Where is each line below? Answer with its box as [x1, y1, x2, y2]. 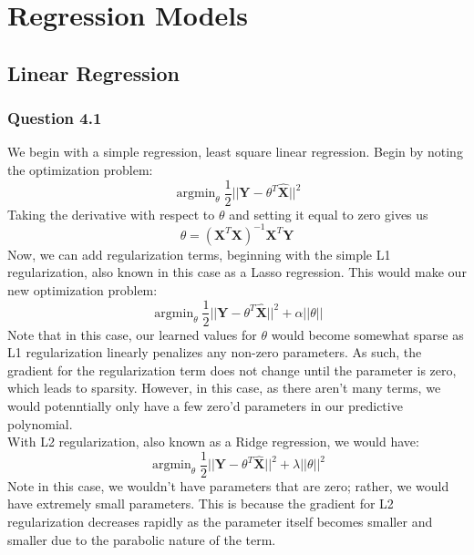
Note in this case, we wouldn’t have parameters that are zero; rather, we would [7, 476, 449, 495]
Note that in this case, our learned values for [7, 324, 257, 344]
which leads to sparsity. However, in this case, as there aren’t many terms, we [7, 378, 441, 397]
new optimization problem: [7, 280, 158, 299]
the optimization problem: [7, 159, 153, 179]
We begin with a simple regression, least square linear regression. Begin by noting [7, 142, 463, 161]
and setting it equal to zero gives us [229, 204, 428, 223]
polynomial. [7, 414, 73, 433]
